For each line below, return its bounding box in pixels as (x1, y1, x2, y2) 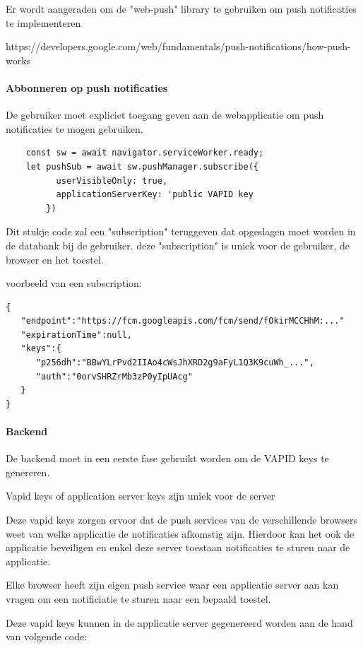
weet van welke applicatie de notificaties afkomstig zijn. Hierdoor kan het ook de (6, 526, 355, 541)
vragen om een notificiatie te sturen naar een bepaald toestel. (6, 591, 271, 606)
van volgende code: (6, 629, 88, 644)
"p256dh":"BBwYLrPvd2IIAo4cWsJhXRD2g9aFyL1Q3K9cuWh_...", (35, 358, 314, 368)
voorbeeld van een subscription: (6, 276, 142, 290)
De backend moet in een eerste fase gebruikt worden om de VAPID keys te (6, 451, 329, 466)
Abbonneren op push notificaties (6, 80, 168, 95)
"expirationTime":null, (20, 329, 132, 340)
